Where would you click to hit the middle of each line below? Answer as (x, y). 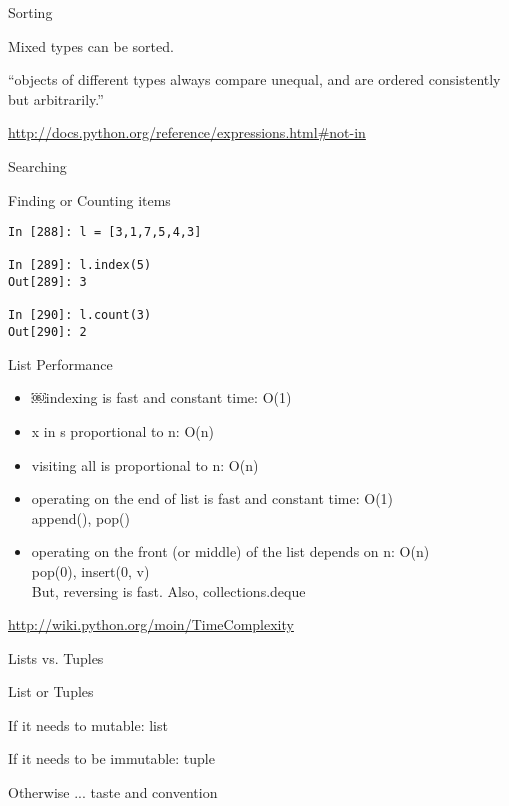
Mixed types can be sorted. (91, 45)
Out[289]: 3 (47, 282)
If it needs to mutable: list (88, 724)
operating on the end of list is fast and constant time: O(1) (212, 498)
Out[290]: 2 (47, 332)
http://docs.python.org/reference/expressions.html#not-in (187, 132)
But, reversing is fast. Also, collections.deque (168, 590)
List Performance (60, 363)
